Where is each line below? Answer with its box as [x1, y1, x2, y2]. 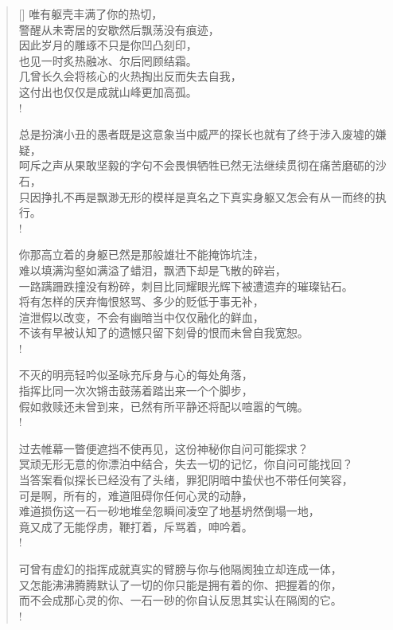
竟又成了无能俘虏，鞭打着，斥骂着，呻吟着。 [18, 518, 253, 534]
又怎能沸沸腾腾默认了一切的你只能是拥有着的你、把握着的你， [18, 576, 342, 593]
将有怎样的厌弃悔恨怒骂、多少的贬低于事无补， [18, 293, 264, 310]
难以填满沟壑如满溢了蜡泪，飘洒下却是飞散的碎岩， [18, 261, 286, 278]
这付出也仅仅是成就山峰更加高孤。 [18, 83, 197, 100]
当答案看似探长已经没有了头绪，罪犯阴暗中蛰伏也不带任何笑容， [18, 472, 353, 488]
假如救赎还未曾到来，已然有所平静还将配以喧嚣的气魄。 [18, 397, 309, 414]
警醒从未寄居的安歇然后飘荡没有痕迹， [18, 21, 220, 37]
